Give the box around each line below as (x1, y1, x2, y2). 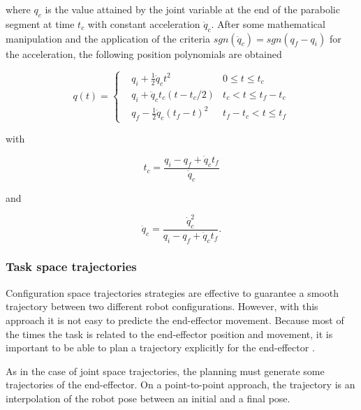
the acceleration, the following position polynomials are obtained (6, 46, 282, 61)
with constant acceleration (87, 16, 200, 31)
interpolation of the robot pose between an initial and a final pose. (6, 390, 290, 405)
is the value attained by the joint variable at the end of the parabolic (45, 2, 340, 16)
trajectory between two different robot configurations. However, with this (6, 299, 318, 314)
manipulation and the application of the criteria (6, 31, 210, 45)
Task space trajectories (6, 258, 137, 275)
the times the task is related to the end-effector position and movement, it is (6, 326, 333, 341)
